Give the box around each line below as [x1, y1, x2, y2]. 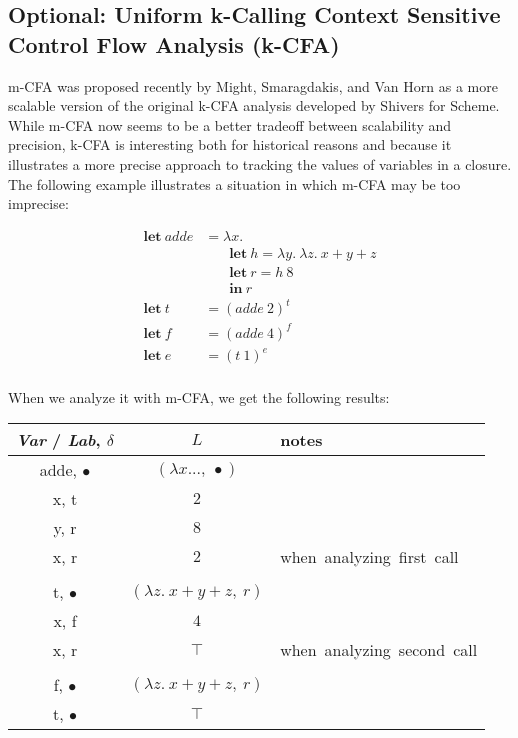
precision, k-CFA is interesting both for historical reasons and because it [8, 134, 452, 155]
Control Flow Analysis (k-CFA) [8, 28, 340, 59]
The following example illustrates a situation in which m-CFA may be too [8, 173, 461, 194]
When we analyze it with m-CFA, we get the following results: [8, 386, 390, 407]
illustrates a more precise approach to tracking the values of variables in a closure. [8, 153, 512, 174]
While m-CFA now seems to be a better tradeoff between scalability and [8, 114, 452, 135]
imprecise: [8, 193, 69, 214]
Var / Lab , [16, 428, 101, 452]
